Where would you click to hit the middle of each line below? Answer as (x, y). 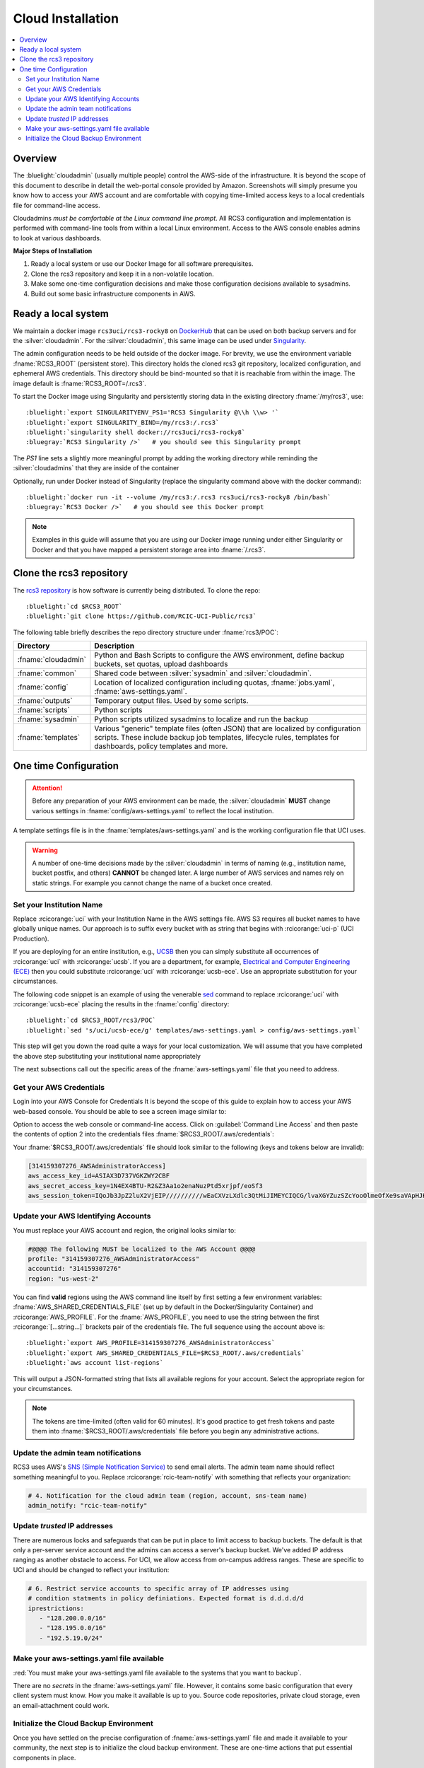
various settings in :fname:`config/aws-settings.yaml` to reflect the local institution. (153, 810)
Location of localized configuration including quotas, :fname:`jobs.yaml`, (214, 682)
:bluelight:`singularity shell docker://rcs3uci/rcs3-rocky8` (136, 432)
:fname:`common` (47, 673)
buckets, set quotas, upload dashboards (161, 664)
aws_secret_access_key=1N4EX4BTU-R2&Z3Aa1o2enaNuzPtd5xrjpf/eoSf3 (145, 1186)
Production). (31, 938)
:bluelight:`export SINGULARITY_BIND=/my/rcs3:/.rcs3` (123, 422)
